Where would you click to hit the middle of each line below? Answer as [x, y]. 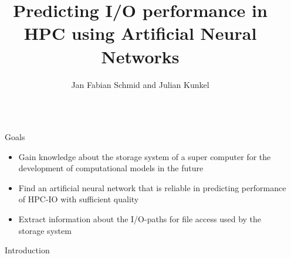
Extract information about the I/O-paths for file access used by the [140, 219]
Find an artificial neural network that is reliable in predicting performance [152, 187]
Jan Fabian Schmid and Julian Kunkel [140, 84]
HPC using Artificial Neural [140, 33]
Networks [140, 56]
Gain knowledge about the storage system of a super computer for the [145, 156]
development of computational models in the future [111, 168]
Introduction [27, 250]
